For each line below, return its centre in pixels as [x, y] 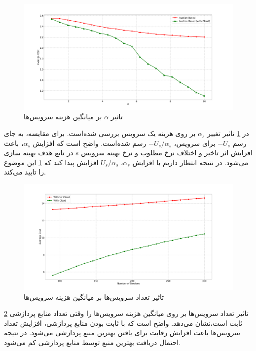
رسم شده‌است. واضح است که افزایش [90, 143]
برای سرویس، [195, 143]
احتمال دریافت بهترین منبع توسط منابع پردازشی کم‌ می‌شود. [92, 342]
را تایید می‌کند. [25, 172]
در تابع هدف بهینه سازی [39, 153]
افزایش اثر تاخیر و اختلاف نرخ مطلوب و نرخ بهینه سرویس [167, 153]
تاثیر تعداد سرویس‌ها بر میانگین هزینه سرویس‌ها [94, 297]
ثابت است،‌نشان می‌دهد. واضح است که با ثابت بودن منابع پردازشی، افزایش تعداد [123, 323]
